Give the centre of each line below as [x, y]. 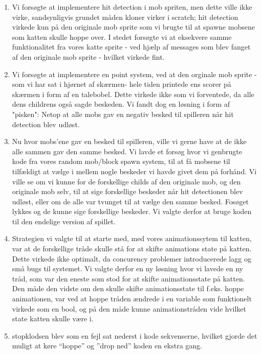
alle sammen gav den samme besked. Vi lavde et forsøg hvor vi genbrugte [127, 151]
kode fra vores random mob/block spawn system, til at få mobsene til [121, 161]
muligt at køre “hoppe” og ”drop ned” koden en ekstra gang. [107, 346]
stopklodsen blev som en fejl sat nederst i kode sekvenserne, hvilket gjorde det [135, 335]
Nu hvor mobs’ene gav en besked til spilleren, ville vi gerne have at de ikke [129, 141]
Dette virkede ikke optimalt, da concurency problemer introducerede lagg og [132, 258]
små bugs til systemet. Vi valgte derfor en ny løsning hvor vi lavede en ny [127, 268]
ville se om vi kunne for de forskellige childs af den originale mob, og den [126, 181]
